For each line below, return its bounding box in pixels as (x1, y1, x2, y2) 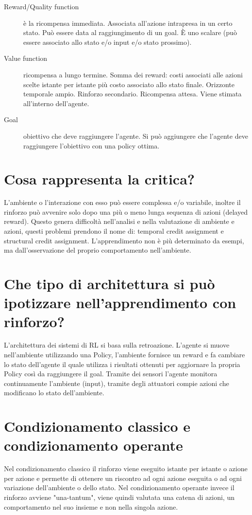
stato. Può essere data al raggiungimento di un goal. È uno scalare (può (23, 27, 237, 37)
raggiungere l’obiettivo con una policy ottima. (23, 140, 160, 150)
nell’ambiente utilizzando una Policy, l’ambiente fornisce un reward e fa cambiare (4, 349, 245, 359)
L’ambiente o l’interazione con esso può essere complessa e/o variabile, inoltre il (4, 197, 241, 207)
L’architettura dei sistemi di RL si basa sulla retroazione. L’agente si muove (4, 340, 230, 350)
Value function (4, 53, 48, 63)
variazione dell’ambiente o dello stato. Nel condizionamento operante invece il (4, 482, 235, 493)
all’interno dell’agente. (23, 98, 89, 108)
